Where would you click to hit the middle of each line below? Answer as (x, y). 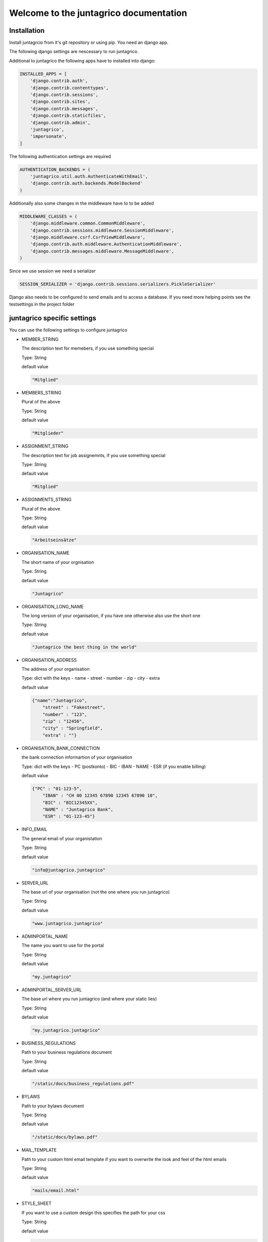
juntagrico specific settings (53, 318)
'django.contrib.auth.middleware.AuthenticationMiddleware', (106, 244)
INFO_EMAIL (34, 829)
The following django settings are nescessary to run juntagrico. (74, 52)
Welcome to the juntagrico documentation (98, 13)
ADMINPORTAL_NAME (45, 936)
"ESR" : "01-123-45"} (69, 816)
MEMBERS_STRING (41, 392)
